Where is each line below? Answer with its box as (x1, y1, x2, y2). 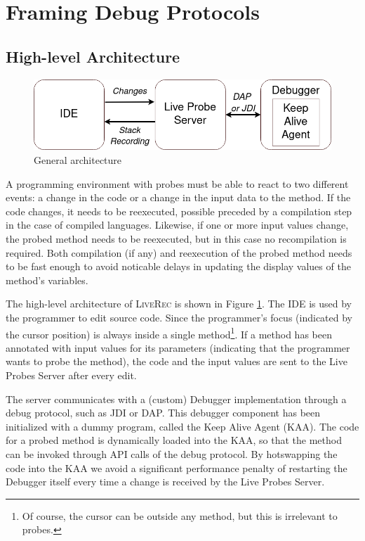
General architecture (34, 153, 122, 167)
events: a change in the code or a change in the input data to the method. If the (6, 190, 351, 205)
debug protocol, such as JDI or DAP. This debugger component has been (6, 405, 321, 420)
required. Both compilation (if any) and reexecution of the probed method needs (6, 245, 352, 260)
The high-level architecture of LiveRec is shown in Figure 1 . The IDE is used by (6, 296, 352, 311)
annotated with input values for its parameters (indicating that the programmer (6, 340, 350, 355)
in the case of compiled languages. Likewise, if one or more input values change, (6, 217, 349, 232)
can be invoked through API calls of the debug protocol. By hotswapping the (6, 446, 338, 461)
